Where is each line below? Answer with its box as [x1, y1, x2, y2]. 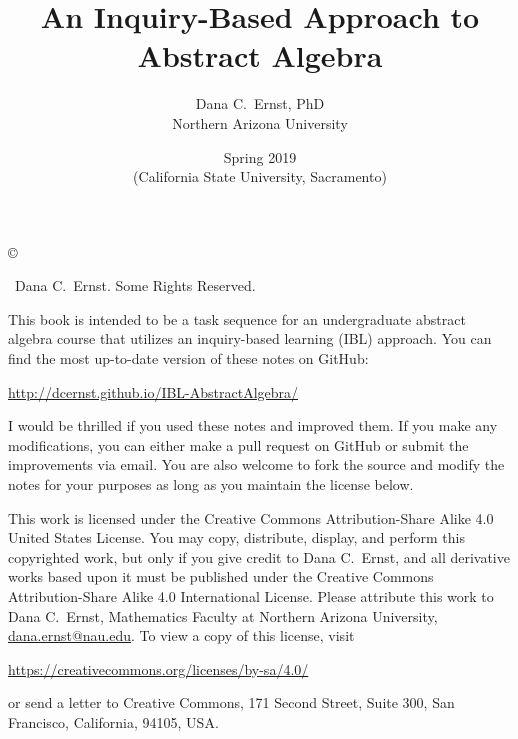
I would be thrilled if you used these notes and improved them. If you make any [8, 415, 498, 436]
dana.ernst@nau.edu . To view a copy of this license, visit [8, 625, 355, 646]
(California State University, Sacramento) [133, 166, 387, 187]
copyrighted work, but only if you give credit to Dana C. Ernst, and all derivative [8, 546, 510, 567]
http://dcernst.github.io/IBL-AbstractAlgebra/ [8, 381, 299, 402]
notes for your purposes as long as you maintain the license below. [8, 474, 414, 495]
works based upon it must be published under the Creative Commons [8, 566, 434, 587]
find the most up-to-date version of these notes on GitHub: [8, 348, 369, 369]
